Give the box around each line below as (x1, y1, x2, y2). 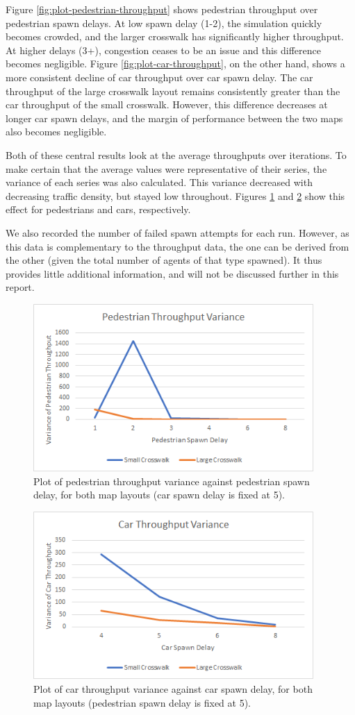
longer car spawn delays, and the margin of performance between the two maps (6, 110, 343, 125)
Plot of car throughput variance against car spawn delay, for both (33, 682, 313, 696)
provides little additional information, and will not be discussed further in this (6, 266, 339, 280)
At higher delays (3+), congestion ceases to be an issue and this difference (6, 42, 322, 57)
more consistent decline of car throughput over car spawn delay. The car (6, 69, 313, 84)
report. (6, 280, 35, 294)
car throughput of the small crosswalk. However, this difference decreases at (6, 97, 328, 112)
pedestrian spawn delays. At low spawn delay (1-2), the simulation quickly (6, 15, 322, 30)
